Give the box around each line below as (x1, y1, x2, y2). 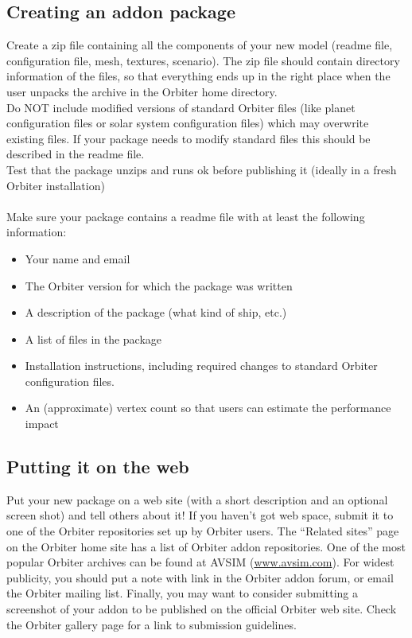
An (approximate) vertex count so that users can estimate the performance (25, 399, 391, 416)
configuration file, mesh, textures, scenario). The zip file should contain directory (6, 52, 400, 68)
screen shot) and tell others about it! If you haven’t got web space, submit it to (6, 507, 394, 523)
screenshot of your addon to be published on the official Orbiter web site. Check (6, 601, 397, 617)
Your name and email (25, 250, 130, 266)
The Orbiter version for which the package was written (25, 277, 293, 294)
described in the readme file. (6, 146, 145, 162)
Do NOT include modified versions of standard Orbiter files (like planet (6, 99, 356, 115)
